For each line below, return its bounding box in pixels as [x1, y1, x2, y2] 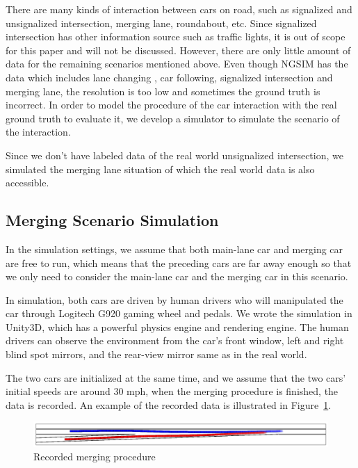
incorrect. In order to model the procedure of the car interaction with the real [6, 97, 337, 112]
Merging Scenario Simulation [6, 209, 219, 231]
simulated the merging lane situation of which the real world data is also [6, 161, 315, 176]
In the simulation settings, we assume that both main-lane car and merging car [6, 241, 343, 256]
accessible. [6, 175, 49, 190]
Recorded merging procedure [33, 449, 156, 464]
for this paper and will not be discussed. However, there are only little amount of [6, 42, 351, 57]
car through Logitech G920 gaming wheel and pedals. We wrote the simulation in [6, 306, 352, 321]
